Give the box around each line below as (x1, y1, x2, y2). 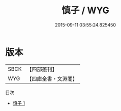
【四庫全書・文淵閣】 (26, 75, 78, 82)
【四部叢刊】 (26, 66, 57, 73)
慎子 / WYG (62, 5, 109, 16)
